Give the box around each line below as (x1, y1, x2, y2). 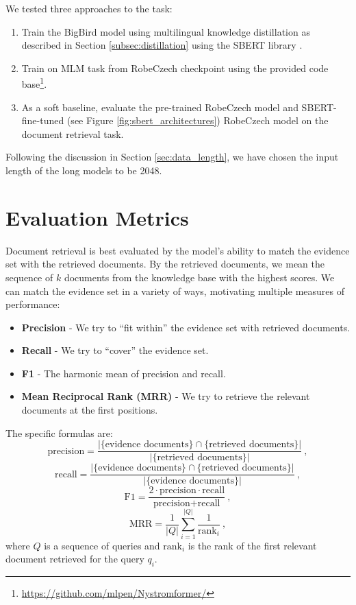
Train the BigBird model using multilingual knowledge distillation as (21, 24, 310, 38)
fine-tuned (21, 113, 64, 128)
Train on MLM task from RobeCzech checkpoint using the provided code (21, 60, 329, 75)
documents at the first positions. (21, 403, 158, 417)
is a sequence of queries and (44, 538, 160, 552)
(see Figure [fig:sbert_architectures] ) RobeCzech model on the (66, 113, 329, 128)
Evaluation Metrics (5, 203, 189, 231)
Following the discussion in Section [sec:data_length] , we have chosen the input (5, 150, 339, 164)
